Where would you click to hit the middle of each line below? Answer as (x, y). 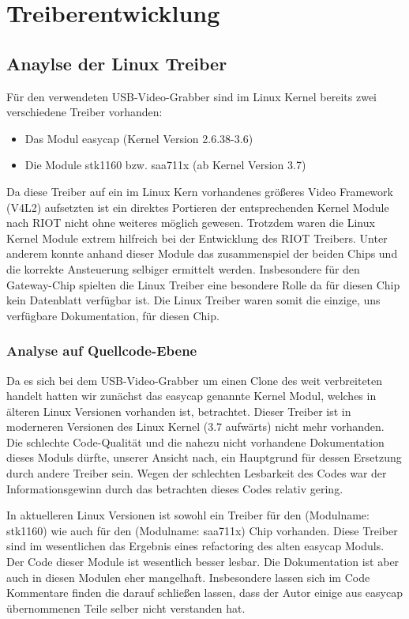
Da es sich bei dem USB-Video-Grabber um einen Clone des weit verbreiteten (195, 380)
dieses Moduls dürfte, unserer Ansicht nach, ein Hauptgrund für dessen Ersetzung (204, 457)
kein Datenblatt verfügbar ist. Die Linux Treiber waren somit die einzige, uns (193, 300)
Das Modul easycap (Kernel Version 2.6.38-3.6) (139, 138)
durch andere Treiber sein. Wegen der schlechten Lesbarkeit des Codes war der (197, 473)
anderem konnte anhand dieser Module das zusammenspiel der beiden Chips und (202, 253)
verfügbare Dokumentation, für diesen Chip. (113, 315)
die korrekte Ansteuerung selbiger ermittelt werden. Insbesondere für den (183, 268)
